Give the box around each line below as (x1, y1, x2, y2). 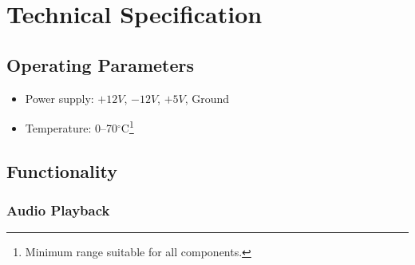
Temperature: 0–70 (25, 119, 117, 136)
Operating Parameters (6, 52, 195, 77)
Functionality (6, 158, 117, 183)
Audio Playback (6, 200, 110, 220)
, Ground (184, 89, 230, 106)
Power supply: (25, 89, 94, 106)
